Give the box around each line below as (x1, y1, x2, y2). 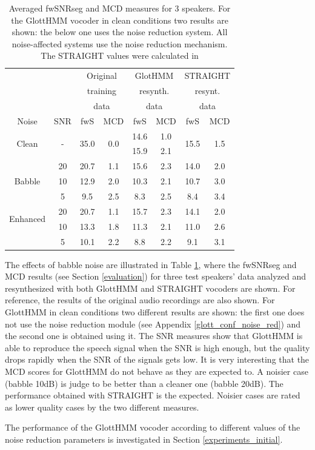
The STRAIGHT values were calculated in (41, 49, 199, 62)
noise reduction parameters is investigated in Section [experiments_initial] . (5, 432, 283, 445)
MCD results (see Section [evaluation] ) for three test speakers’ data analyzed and (5, 270, 307, 283)
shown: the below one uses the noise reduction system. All (12, 25, 228, 38)
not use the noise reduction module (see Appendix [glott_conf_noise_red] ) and (5, 317, 301, 330)
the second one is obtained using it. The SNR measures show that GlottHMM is (5, 329, 303, 342)
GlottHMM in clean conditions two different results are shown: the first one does (5, 305, 305, 318)
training (87, 84, 117, 97)
